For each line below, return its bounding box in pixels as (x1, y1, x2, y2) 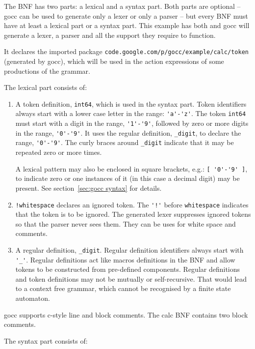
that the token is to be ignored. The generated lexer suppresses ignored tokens (15, 209, 251, 219)
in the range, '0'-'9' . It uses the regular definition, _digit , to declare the (15, 127, 241, 138)
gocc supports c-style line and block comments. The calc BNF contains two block (4, 309, 248, 320)
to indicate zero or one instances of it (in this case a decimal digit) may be (15, 173, 240, 183)
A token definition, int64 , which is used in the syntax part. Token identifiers (15, 98, 247, 109)
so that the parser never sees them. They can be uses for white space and (15, 218, 236, 229)
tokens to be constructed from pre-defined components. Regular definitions (15, 264, 240, 274)
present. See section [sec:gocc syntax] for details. (15, 182, 162, 193)
